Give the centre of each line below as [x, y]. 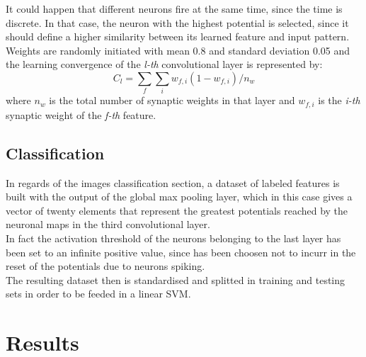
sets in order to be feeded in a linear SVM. [98, 294]
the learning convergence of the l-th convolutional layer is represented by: [164, 64]
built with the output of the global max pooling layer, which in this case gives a [179, 197]
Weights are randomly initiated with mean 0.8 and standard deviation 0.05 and [178, 50]
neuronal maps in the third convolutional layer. [108, 224]
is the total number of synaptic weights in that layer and [172, 100]
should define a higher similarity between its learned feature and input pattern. [178, 36]
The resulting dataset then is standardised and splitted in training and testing [176, 279]
